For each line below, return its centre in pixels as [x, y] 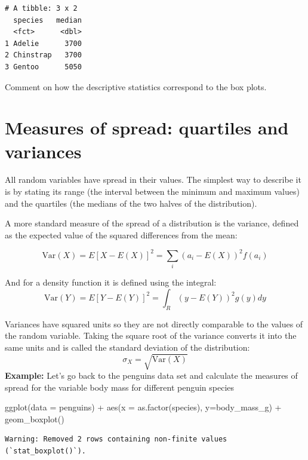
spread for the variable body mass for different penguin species [120, 387]
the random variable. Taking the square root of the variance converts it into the [151, 335]
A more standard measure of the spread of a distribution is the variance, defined [152, 223]
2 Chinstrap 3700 [43, 55]
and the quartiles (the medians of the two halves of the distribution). [131, 203]
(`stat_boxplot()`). [46, 451]
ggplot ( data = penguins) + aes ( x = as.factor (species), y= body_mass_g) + [143, 407]
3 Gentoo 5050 [43, 67]
